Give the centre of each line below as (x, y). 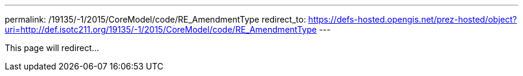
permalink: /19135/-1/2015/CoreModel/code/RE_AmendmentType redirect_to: (156, 19)
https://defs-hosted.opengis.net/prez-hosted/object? (413, 19)
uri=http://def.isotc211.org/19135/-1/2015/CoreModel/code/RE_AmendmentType (161, 29)
